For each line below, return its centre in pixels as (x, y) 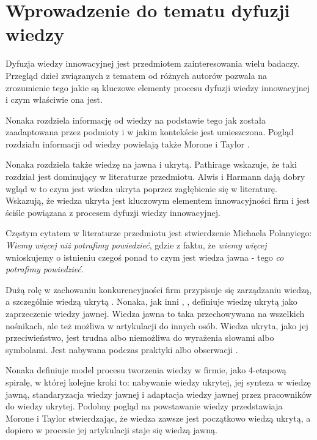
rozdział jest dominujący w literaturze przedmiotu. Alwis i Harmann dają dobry (155, 177)
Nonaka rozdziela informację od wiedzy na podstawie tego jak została (136, 120)
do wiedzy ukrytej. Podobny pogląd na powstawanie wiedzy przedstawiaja (144, 406)
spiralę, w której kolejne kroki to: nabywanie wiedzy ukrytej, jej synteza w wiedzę (158, 382)
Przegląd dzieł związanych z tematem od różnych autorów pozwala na (137, 75)
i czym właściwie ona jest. (54, 99)
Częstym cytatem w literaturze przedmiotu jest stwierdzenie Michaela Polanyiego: (159, 233)
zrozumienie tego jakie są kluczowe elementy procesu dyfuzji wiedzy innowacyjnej (158, 87)
